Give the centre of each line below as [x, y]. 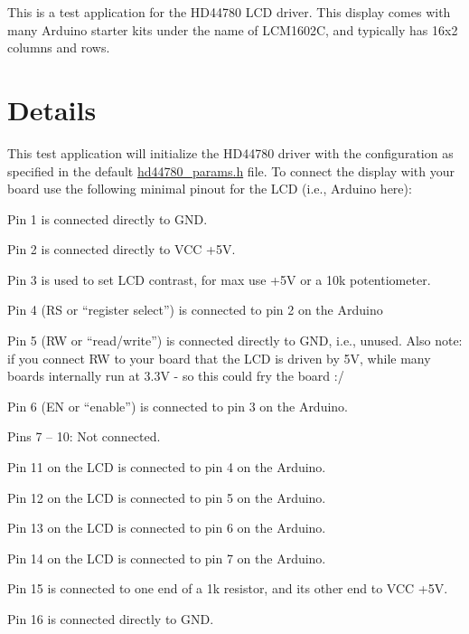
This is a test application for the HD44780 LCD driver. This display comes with [229, 12]
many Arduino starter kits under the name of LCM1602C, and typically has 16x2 [233, 29]
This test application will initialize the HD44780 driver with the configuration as [230, 152]
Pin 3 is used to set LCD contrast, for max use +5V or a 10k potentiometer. [219, 279]
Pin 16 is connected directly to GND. [111, 619]
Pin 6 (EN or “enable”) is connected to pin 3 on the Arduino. [178, 406]
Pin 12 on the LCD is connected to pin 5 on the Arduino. [167, 497]
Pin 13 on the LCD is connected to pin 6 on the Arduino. [167, 528]
